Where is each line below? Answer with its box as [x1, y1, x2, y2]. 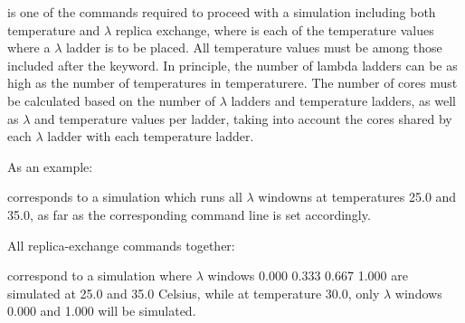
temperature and [7, 20, 100, 39]
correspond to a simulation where [7, 266, 193, 285]
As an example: [7, 157, 93, 176]
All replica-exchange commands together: [7, 235, 235, 254]
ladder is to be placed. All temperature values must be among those [65, 38, 442, 57]
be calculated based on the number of [7, 90, 215, 109]
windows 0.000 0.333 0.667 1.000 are [207, 266, 408, 285]
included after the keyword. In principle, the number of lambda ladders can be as [7, 55, 458, 74]
